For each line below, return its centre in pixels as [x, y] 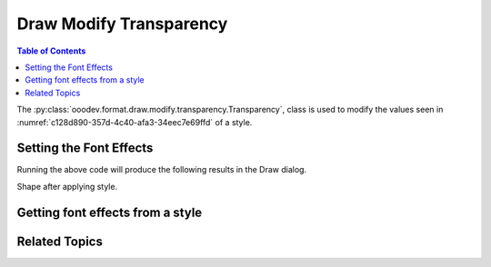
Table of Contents [51, 51]
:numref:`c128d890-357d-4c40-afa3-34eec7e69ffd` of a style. [135, 122]
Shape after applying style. [67, 186]
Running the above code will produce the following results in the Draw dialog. [162, 170]
